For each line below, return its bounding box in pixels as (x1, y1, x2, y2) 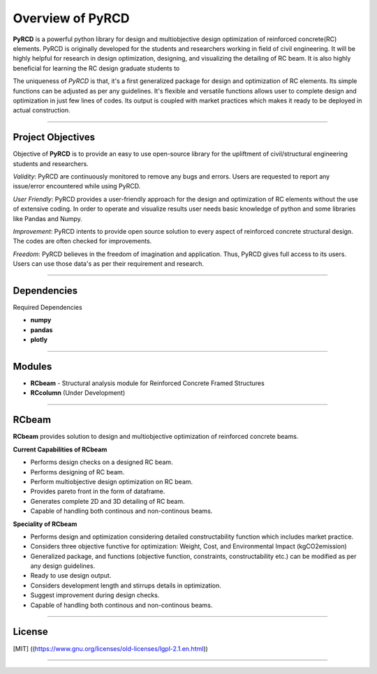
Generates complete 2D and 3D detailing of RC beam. (30, 497, 185, 505)
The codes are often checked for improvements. (13, 237, 152, 246)
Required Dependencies (13, 304, 83, 311)
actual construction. (13, 106, 71, 114)
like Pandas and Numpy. (13, 214, 83, 223)
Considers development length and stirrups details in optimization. (30, 581, 221, 590)
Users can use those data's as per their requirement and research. (13, 260, 205, 268)
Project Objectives (13, 131, 96, 143)
